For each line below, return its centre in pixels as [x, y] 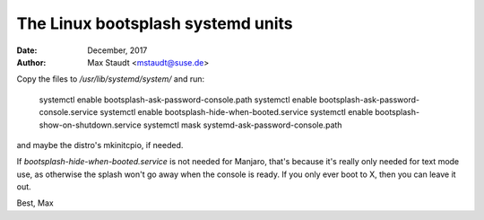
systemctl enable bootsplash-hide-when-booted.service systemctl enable [237, 112]
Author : [31, 62]
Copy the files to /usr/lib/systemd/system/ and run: [111, 79]
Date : [27, 50]
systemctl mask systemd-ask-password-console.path [243, 125]
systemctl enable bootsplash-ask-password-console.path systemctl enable [178, 100]
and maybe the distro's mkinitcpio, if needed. [100, 145]
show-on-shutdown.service [91, 125]
